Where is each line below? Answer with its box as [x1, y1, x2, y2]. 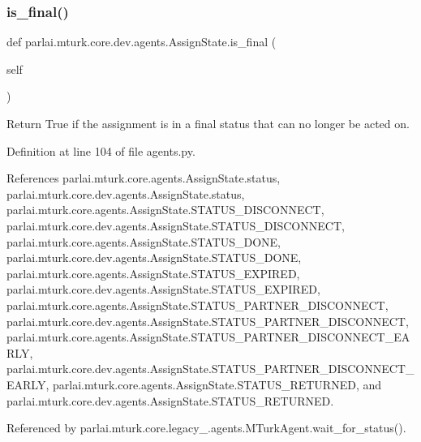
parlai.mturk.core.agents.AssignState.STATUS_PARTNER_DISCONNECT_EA [6, 328, 410, 345]
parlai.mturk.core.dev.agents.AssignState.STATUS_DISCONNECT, [6, 217, 345, 234]
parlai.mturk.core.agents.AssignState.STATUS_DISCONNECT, [6, 201, 324, 218]
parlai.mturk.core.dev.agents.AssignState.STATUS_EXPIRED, [6, 281, 320, 298]
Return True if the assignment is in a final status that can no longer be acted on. [6, 115, 410, 131]
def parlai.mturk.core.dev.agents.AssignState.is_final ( [6, 33, 277, 50]
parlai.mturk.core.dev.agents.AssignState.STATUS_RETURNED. [6, 392, 334, 409]
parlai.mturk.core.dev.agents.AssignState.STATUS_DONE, [6, 249, 302, 266]
